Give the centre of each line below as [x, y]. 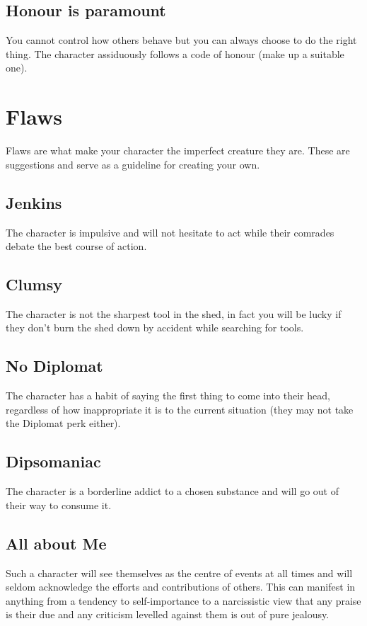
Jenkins [34, 202]
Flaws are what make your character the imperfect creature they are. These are [178, 150]
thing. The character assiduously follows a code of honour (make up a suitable [175, 53]
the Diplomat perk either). [63, 423]
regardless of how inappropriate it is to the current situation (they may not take [180, 409]
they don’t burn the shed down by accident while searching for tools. [155, 328]
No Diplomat [54, 366]
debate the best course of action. [76, 246]
